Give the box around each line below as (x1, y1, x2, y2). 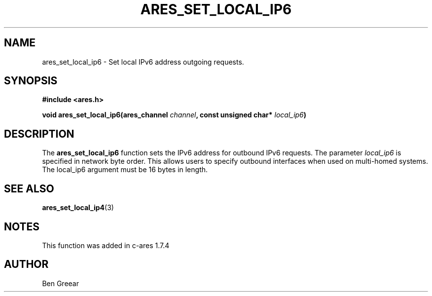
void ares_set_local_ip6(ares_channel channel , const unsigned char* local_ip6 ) (42, 111, 307, 119)
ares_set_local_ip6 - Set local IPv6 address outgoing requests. (42, 57, 244, 66)
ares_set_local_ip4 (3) (42, 203, 114, 212)
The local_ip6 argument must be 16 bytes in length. (42, 165, 208, 174)
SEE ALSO (4, 182, 54, 195)
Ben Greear (42, 279, 79, 288)
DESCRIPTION (4, 127, 74, 140)
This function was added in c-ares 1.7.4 (42, 241, 170, 250)
